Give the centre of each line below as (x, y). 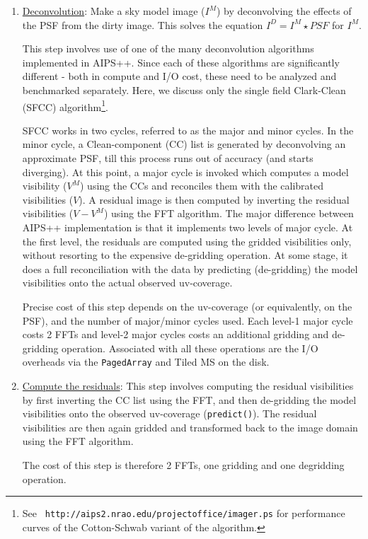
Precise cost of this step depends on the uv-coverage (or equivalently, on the (187, 306)
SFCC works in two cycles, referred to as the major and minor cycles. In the (188, 130)
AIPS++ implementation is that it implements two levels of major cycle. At (188, 227)
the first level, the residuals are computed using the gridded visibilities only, (187, 241)
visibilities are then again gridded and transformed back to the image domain (190, 427)
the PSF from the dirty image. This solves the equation (143, 24)
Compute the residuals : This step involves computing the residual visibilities (188, 385)
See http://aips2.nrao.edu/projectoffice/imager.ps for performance (184, 513)
